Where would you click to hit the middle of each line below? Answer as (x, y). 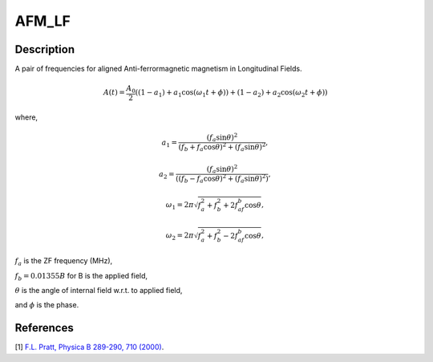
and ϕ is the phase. (47, 305)
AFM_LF (43, 21)
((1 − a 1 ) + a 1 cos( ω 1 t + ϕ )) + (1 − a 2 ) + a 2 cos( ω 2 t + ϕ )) (231, 94)
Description (45, 49)
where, (26, 117)
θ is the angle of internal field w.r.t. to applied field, (99, 290)
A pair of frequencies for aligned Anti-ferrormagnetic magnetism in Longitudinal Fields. (158, 69)
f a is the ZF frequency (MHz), (64, 262)
